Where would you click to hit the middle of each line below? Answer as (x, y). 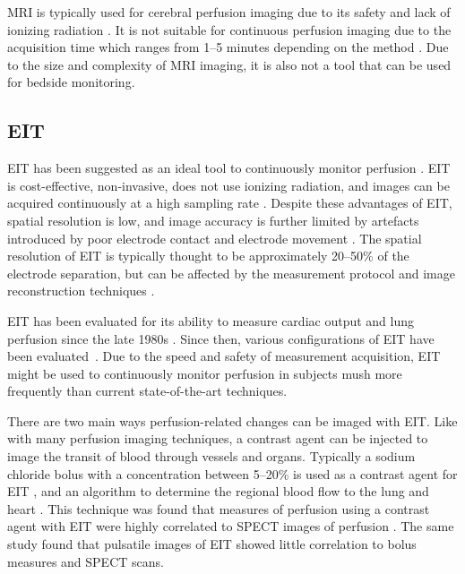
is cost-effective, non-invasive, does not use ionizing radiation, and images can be (228, 185)
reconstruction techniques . (81, 291)
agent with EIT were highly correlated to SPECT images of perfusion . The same (231, 526)
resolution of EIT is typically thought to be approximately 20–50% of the (208, 256)
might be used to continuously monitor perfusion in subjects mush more (205, 373)
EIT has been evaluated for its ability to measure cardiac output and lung (211, 320)
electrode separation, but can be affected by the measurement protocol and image (231, 273)
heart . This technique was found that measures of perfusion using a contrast (219, 508)
